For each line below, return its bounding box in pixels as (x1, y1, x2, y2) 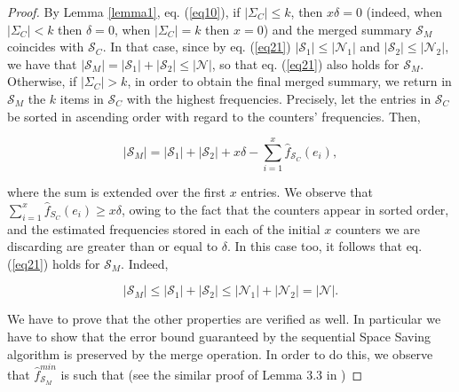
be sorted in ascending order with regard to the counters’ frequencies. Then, (7, 106, 421, 125)
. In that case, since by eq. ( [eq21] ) (102, 37, 291, 56)
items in (59, 89, 104, 107)
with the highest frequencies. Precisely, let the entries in (126, 89, 431, 107)
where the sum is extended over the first (7, 183, 226, 201)
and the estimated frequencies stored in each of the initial (7, 219, 321, 238)
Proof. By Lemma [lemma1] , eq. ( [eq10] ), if (7, 3, 241, 20)
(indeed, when (366, 3, 443, 20)
